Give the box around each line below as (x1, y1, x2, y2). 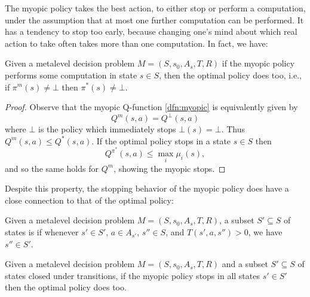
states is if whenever (5, 226, 79, 238)
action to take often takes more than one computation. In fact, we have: (5, 37, 268, 49)
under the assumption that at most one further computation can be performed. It (5, 13, 304, 26)
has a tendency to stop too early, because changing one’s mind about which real (5, 25, 297, 38)
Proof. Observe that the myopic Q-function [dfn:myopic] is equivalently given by (5, 101, 298, 113)
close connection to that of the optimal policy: (5, 193, 174, 206)
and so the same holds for (5, 162, 99, 174)
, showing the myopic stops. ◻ (113, 162, 226, 174)
